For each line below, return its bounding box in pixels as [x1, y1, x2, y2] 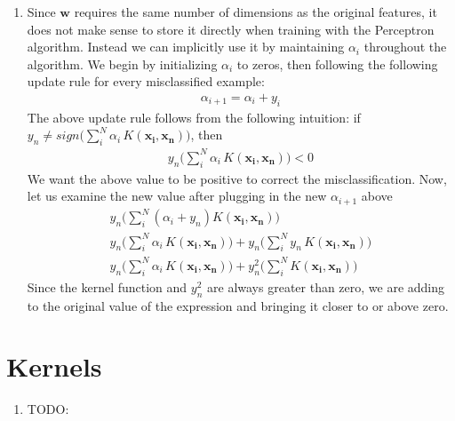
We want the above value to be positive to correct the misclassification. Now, [27, 169, 447, 187]
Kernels [6, 348, 102, 385]
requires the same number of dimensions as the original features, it [74, 3, 437, 20]
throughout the [363, 37, 447, 56]
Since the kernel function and [27, 277, 188, 296]
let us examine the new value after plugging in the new [27, 187, 327, 205]
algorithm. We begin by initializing [27, 54, 218, 73]
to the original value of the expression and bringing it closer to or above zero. [27, 296, 449, 314]
